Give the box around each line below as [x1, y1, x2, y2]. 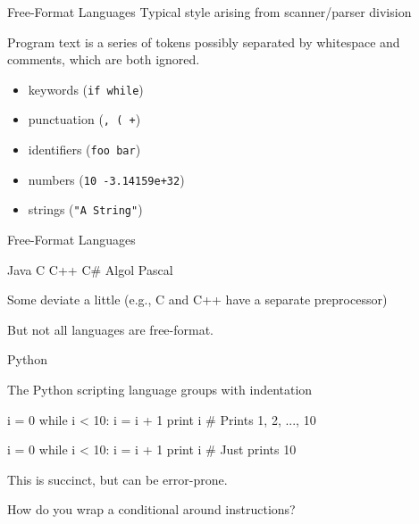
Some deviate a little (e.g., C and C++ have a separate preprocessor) [7, 290, 388, 309]
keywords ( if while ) [28, 79, 144, 98]
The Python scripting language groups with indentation [7, 380, 313, 399]
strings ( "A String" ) [28, 200, 143, 219]
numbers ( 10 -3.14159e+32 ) [28, 170, 185, 188]
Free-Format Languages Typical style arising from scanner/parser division [7, 3, 412, 21]
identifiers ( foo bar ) [28, 140, 141, 159]
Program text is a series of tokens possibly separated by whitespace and [7, 32, 400, 51]
